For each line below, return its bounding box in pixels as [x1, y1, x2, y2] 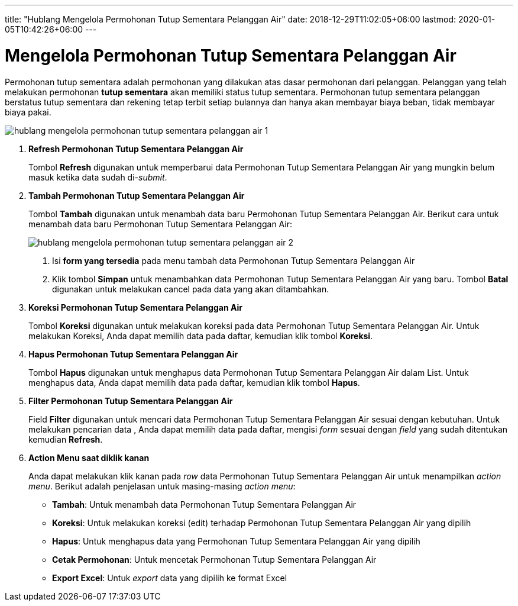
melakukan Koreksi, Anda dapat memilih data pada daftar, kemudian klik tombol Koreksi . [28, 330, 373, 341]
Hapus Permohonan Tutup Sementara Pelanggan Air [28, 349, 238, 359]
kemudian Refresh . [28, 434, 103, 444]
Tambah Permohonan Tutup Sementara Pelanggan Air [28, 190, 245, 201]
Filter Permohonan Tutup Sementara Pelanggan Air [28, 395, 233, 406]
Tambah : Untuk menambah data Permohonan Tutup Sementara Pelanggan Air [52, 499, 357, 510]
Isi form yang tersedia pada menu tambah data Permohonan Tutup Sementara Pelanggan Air [52, 255, 415, 266]
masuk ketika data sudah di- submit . [28, 172, 167, 182]
